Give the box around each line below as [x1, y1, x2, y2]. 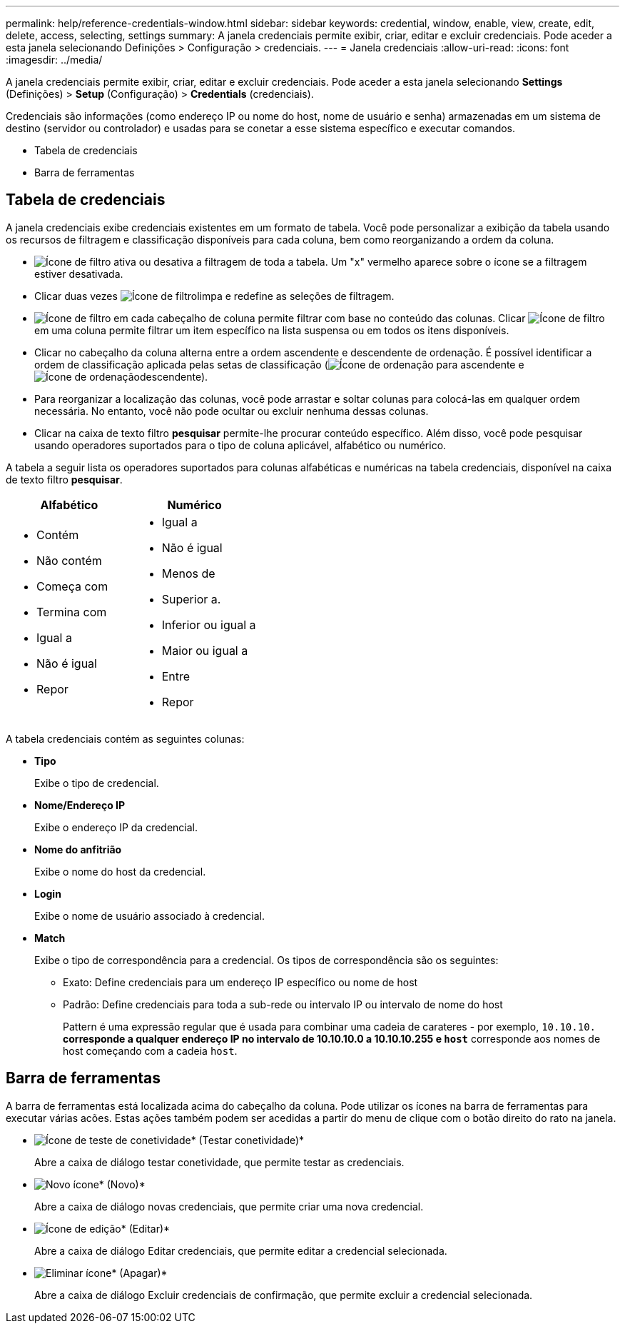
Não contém [36, 553, 102, 568]
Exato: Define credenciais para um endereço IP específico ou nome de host [63, 976, 418, 988]
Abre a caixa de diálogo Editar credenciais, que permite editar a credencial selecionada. [34, 1244, 447, 1257]
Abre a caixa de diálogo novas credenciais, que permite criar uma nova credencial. [34, 1200, 424, 1213]
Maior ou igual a [161, 643, 248, 658]
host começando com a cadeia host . [63, 1044, 238, 1057]
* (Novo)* [98, 1178, 146, 1190]
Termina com [36, 604, 107, 619]
